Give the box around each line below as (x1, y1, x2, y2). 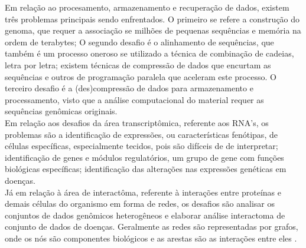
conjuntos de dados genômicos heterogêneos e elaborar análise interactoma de (5, 209, 285, 221)
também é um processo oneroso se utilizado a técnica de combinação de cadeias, (5, 47, 294, 59)
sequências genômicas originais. (5, 105, 118, 117)
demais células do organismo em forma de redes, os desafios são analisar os (5, 197, 275, 210)
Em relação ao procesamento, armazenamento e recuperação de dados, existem (5, 1, 289, 13)
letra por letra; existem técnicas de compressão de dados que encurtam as (5, 58, 271, 71)
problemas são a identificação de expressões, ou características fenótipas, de (5, 128, 278, 140)
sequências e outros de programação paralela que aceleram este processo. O (5, 70, 276, 82)
